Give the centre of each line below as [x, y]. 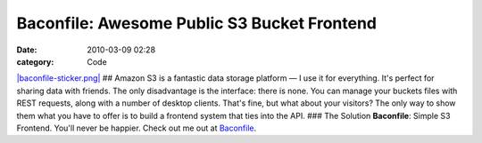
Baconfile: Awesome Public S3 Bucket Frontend [196, 23]
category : [35, 61]
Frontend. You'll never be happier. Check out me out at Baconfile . [137, 128]
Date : [27, 50]
